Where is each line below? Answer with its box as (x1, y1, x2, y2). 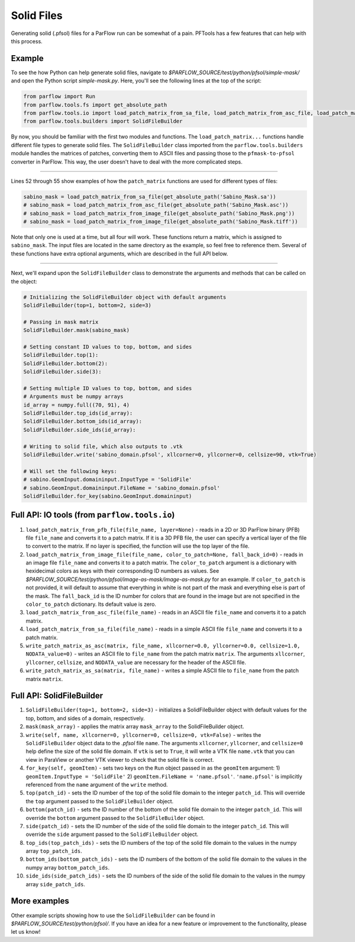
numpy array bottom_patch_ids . (25, 864, 109, 871)
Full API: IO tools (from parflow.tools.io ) (11, 510, 175, 520)
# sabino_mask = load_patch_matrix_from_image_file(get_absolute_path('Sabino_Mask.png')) (23, 210, 295, 216)
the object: (11, 277, 38, 285)
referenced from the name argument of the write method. (25, 781, 168, 788)
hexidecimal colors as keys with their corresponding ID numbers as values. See (25, 567, 220, 574)
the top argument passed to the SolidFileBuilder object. (25, 797, 174, 804)
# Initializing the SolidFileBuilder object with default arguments (23, 293, 227, 301)
